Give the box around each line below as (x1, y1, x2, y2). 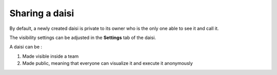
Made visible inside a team (22, 53, 79, 59)
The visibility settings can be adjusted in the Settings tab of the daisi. (9, 34, 156, 41)
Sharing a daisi (9, 8, 74, 19)
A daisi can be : (9, 44, 43, 50)
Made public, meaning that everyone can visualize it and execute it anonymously (22, 60, 193, 66)
